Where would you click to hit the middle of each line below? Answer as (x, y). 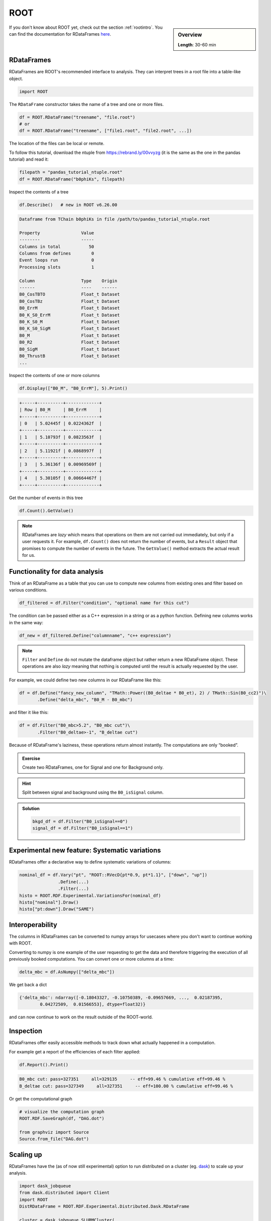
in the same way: (26, 622)
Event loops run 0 (57, 260)
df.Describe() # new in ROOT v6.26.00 (68, 205)
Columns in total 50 (57, 246)
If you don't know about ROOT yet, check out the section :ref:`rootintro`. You (86, 27)
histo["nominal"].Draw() (49, 902)
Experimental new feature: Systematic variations (85, 851)
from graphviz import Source (54, 1132)
